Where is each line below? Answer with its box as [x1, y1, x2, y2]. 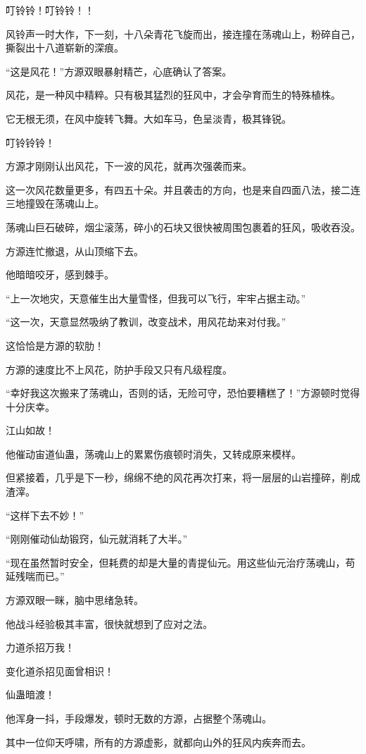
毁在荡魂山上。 [34, 196, 104, 211]
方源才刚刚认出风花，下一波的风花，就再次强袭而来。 [6, 159, 252, 173]
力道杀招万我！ [6, 640, 75, 655]
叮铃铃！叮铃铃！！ [6, 3, 94, 17]
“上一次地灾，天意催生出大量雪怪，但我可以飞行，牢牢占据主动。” [6, 290, 306, 305]
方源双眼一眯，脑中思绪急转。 [6, 593, 144, 607]
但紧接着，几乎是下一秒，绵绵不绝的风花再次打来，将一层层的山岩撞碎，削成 [6, 470, 360, 485]
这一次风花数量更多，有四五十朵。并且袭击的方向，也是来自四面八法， [6, 182, 331, 197]
